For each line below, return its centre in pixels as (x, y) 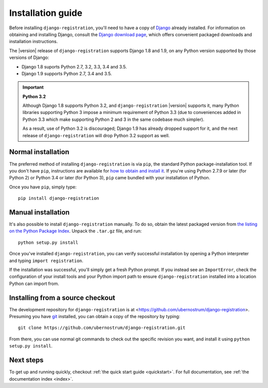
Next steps (26, 360)
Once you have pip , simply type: (43, 187)
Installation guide (46, 13)
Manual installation (39, 212)
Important (33, 87)
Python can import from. (34, 283)
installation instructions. (33, 42)
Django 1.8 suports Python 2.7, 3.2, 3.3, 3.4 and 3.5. (74, 66)
